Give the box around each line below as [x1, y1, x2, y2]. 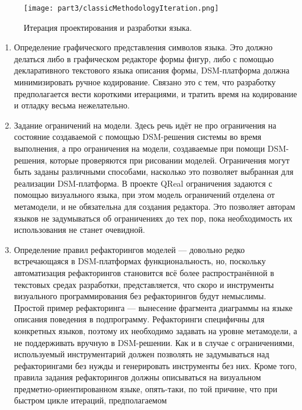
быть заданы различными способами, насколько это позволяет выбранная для [14, 165, 294, 178]
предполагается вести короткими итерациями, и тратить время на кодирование [14, 87, 297, 100]
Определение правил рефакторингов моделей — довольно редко [14, 243, 245, 255]
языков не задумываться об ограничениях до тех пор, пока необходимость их [14, 212, 293, 224]
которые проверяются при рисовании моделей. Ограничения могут [49, 153, 290, 166]
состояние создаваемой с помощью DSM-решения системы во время [14, 130, 262, 143]
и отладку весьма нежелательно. [14, 99, 130, 111]
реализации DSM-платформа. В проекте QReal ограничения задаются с [14, 177, 272, 189]
